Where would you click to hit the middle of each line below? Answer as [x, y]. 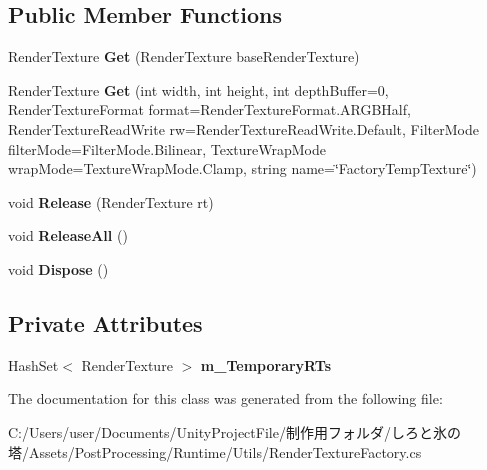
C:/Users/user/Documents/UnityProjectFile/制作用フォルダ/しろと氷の [234, 431]
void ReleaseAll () [68, 235]
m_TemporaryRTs [266, 364]
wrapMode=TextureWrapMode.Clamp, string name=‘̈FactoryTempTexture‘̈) [242, 168]
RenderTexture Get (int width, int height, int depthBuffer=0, [198, 89]
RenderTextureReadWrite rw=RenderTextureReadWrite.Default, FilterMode [243, 128]
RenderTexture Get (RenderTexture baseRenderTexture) [184, 56]
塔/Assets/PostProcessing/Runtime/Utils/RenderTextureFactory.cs [215, 451]
